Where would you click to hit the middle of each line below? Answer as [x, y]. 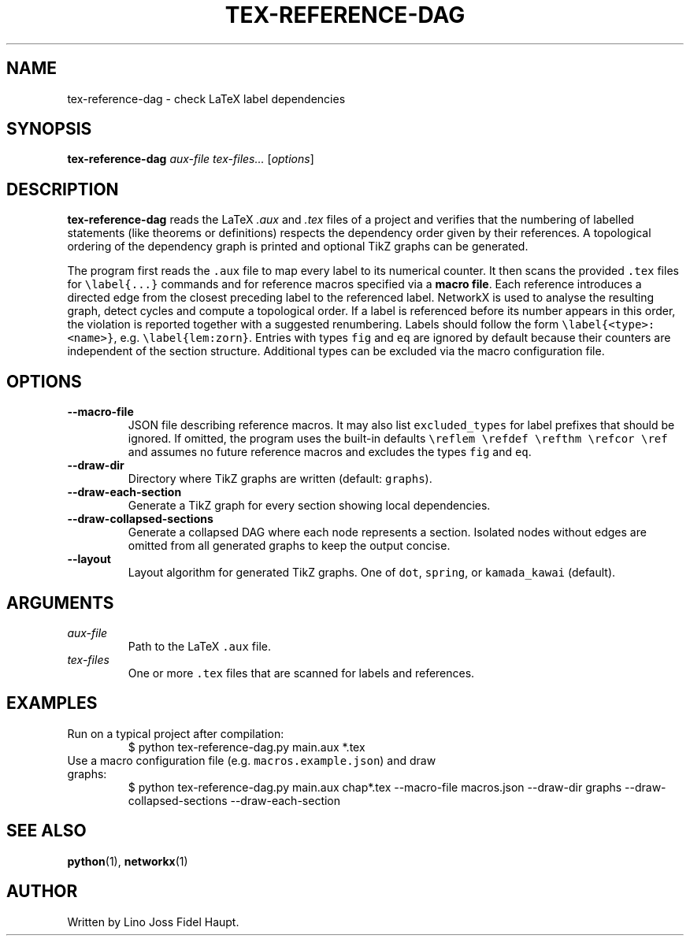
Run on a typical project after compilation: [176, 733]
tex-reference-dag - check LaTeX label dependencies [206, 98]
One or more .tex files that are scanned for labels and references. [301, 673]
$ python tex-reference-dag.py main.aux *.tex [247, 747]
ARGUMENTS [60, 603]
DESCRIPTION [63, 189]
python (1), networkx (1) [128, 861]
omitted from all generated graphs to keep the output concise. [289, 546]
